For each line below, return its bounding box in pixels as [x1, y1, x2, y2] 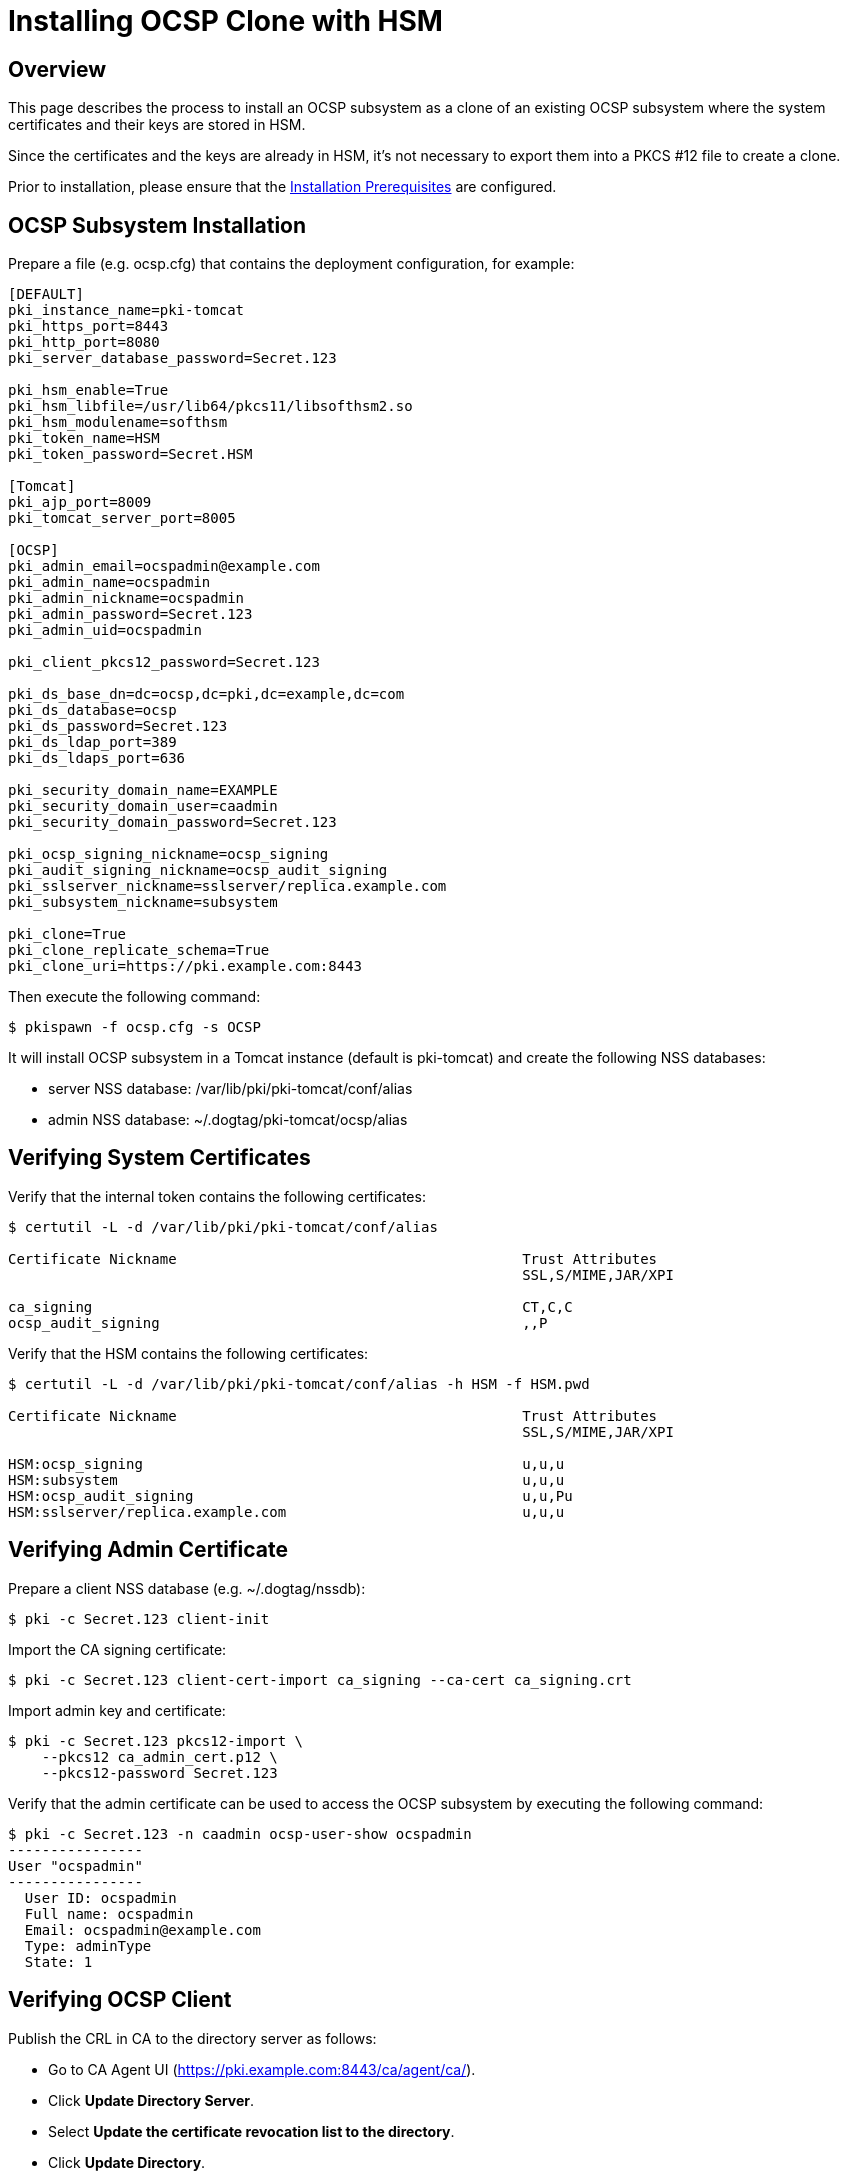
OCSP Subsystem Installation [8, 212, 307, 238]
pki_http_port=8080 [8, 334, 160, 351]
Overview [8, 56, 107, 82]
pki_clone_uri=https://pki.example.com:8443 [8, 958, 363, 975]
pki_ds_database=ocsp [8, 702, 177, 719]
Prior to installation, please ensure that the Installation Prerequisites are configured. [8, 178, 557, 196]
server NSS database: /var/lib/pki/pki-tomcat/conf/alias [48, 1080, 413, 1098]
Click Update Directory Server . [48, 2091, 255, 2109]
